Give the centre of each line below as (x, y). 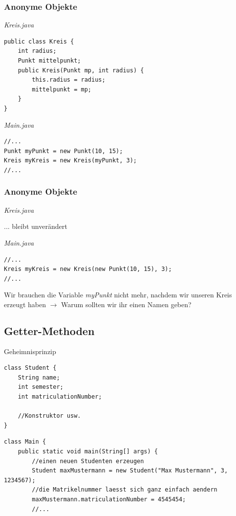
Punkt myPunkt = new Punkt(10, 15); (64, 151)
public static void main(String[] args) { (88, 452)
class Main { (25, 442)
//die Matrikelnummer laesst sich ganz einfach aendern (125, 490)
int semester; (41, 387)
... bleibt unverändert (36, 226)
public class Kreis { (39, 41)
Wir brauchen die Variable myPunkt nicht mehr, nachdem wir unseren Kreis (118, 295)
